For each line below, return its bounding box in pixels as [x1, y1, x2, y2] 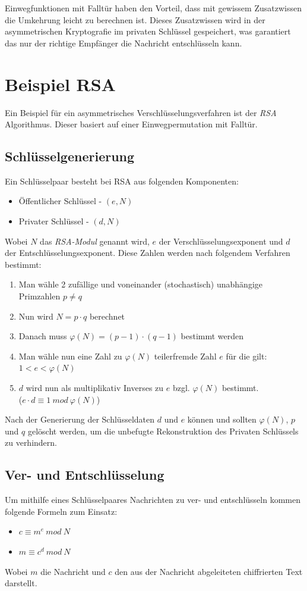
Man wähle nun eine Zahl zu [18, 349, 122, 362]
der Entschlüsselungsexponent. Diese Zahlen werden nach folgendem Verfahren [5, 246, 290, 259]
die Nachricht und [40, 565, 106, 577]
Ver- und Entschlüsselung [5, 465, 164, 484]
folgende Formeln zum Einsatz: [5, 505, 118, 517]
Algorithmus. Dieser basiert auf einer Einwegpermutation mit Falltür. [5, 118, 258, 130]
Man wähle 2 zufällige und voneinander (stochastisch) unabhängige [18, 278, 262, 290]
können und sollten [187, 413, 257, 426]
